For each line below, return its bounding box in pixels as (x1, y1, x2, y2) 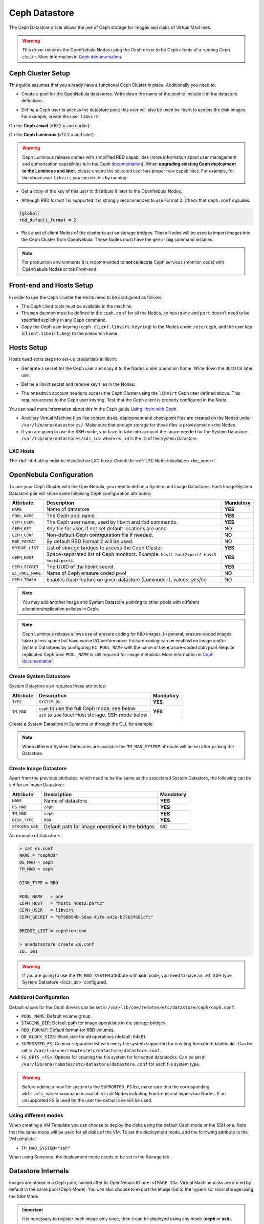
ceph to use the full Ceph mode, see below (39, 705, 136, 712)
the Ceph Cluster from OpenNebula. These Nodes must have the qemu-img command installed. (21, 236, 214, 242)
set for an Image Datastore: (9, 782, 65, 788)
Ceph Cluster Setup (9, 69, 70, 77)
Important (22, 1207, 44, 1213)
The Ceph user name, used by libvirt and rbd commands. (46, 519, 178, 526)
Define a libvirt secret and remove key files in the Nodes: (21, 381, 135, 387)
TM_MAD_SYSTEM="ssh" (21, 1145, 71, 1151)
